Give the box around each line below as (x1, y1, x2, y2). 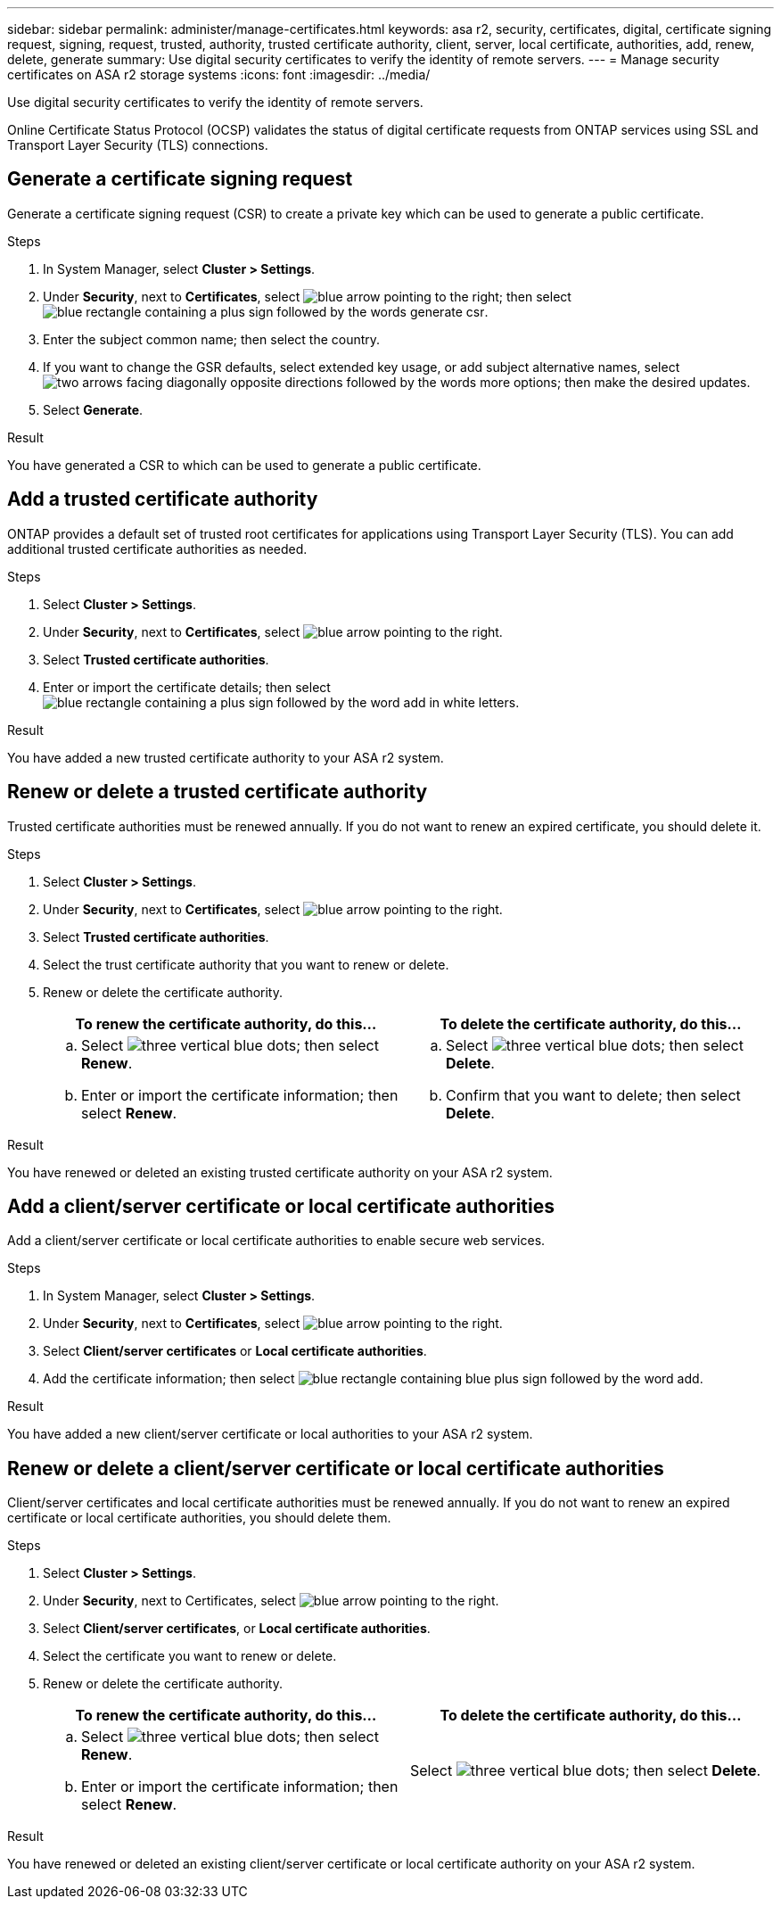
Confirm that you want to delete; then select (446, 1085, 741, 1104)
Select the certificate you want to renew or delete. (43, 1648, 337, 1664)
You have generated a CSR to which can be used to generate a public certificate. (7, 457, 481, 473)
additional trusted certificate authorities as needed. (7, 540, 308, 557)
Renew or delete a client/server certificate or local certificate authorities (7, 1456, 664, 1480)
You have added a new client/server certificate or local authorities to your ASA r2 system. (7, 1426, 533, 1442)
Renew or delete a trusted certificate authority (7, 780, 428, 804)
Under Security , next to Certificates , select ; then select (43, 288, 571, 304)
